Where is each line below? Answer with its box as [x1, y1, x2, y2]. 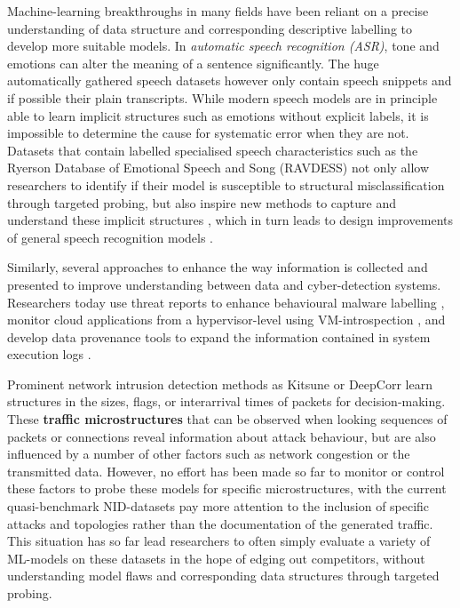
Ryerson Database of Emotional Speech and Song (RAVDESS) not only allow [7, 158, 430, 177]
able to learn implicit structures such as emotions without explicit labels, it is [7, 106, 429, 124]
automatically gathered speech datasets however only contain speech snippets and [7, 71, 452, 90]
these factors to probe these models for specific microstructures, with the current [7, 479, 447, 498]
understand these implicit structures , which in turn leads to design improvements [7, 211, 454, 229]
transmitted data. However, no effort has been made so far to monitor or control [7, 461, 445, 480]
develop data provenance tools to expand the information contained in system [7, 327, 431, 346]
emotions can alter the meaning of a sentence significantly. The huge [7, 53, 379, 72]
